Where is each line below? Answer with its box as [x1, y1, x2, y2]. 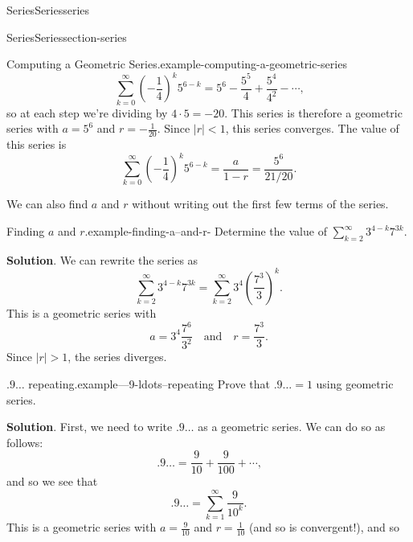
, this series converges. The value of [225, 120, 399, 137]
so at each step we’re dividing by [6, 104, 168, 121]
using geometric [316, 376, 394, 392]
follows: [6, 433, 43, 450]
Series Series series [6, 2, 90, 18]
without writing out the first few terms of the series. [132, 195, 389, 212]
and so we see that [6, 473, 98, 490]
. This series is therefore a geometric [224, 104, 403, 121]
